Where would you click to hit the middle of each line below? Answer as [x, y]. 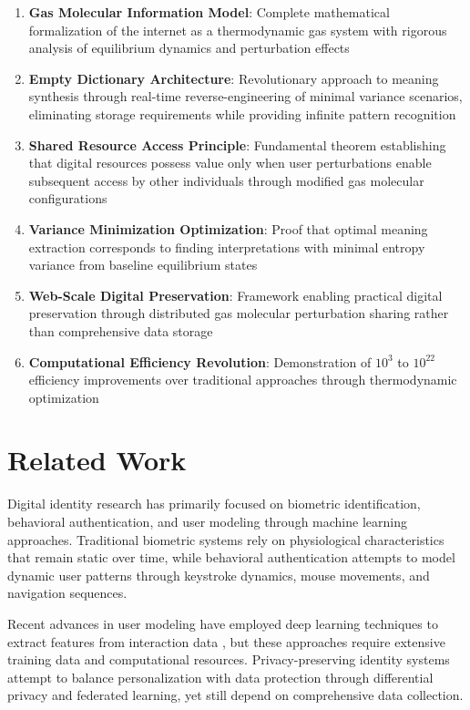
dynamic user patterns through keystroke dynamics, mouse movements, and [219, 575]
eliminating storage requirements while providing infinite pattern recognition [242, 113]
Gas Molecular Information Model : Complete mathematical [209, 12]
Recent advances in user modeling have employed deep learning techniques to [223, 623]
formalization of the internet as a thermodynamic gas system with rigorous [238, 30]
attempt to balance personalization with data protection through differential [220, 677]
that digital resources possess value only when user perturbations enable [230, 163]
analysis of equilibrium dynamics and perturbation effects [189, 48]
